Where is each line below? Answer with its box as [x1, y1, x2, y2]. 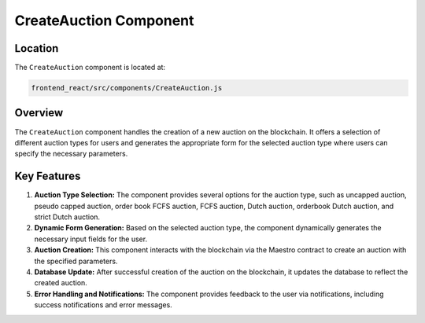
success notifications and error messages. [34, 300, 172, 310]
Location [14, 42, 59, 55]
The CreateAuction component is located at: [14, 63, 165, 72]
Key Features [14, 170, 81, 183]
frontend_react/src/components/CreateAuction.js [31, 83, 223, 93]
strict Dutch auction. [34, 212, 101, 222]
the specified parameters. [34, 256, 118, 266]
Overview [14, 106, 64, 119]
